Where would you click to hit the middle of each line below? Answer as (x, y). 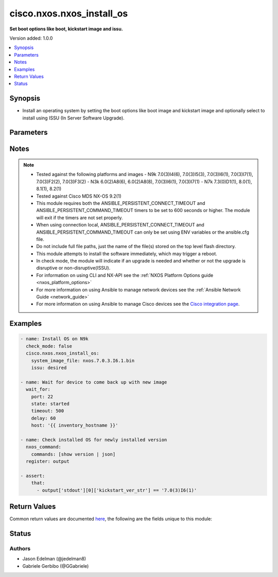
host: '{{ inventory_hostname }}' (75, 425)
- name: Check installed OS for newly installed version (94, 440)
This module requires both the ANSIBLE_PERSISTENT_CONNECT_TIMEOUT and (121, 203)
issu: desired (49, 368)
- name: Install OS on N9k (54, 339)
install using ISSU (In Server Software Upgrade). (73, 118)
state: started (50, 404)
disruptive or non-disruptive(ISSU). (73, 268)
